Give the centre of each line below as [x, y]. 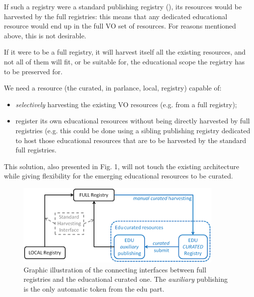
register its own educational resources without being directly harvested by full [133, 121]
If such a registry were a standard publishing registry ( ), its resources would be [123, 6]
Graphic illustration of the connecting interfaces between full [115, 269]
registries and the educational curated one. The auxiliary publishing [126, 279]
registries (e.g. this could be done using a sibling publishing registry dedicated [133, 130]
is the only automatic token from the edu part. [94, 288]
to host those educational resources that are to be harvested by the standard [131, 140]
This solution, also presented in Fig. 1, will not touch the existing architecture [122, 166]
